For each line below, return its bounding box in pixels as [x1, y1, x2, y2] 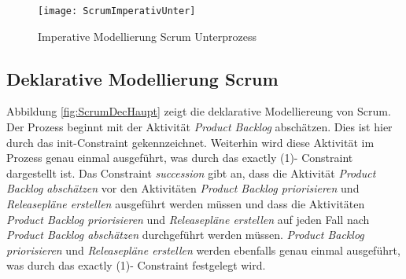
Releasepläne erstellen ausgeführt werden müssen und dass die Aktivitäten [6, 196, 365, 212]
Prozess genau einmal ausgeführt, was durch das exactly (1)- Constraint [6, 149, 353, 166]
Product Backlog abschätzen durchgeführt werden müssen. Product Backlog [6, 226, 364, 243]
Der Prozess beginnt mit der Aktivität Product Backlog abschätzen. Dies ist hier [6, 119, 393, 135]
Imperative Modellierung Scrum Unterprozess [38, 28, 257, 44]
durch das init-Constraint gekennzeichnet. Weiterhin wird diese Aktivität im [6, 134, 375, 150]
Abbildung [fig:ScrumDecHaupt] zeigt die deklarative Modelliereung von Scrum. [6, 103, 391, 119]
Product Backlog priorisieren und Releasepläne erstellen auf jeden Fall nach [6, 211, 370, 227]
